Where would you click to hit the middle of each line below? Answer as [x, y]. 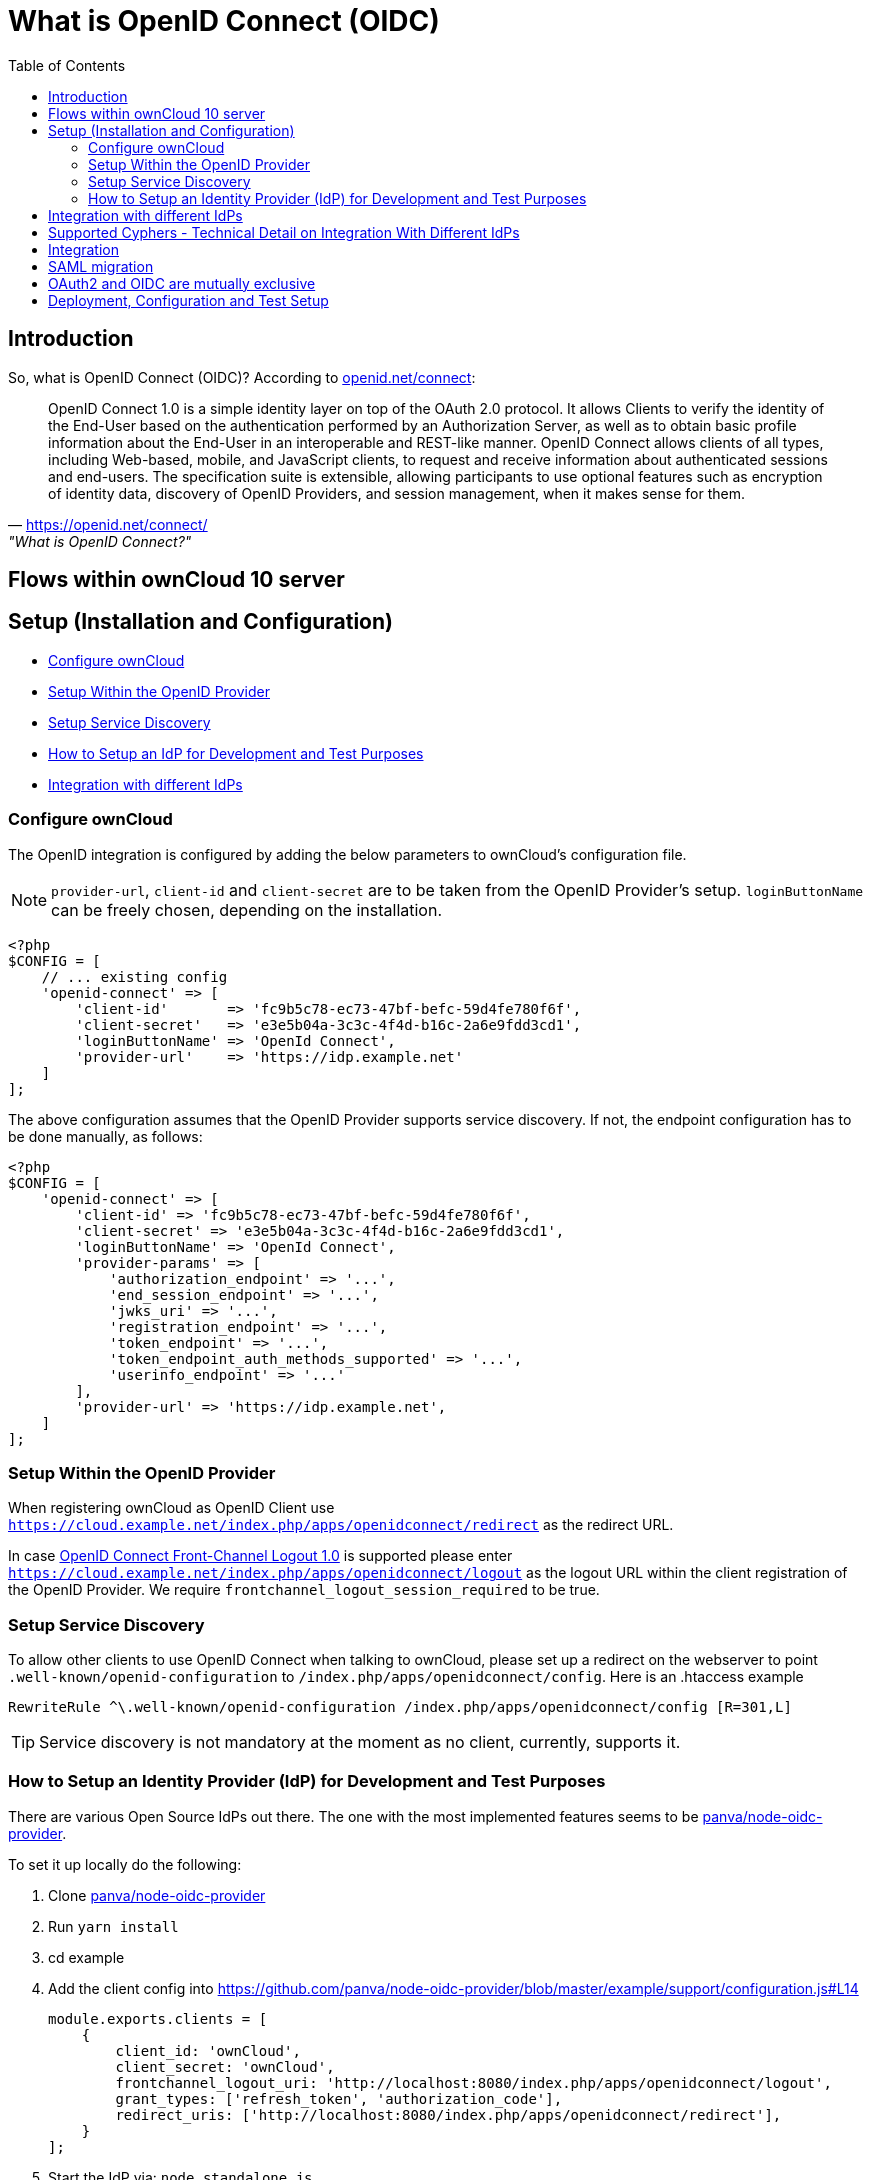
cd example [86, 1957]
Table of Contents [67, 65]
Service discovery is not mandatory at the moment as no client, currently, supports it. [360, 1742]
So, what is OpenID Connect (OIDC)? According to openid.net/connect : [242, 377]
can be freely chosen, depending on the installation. [247, 909]
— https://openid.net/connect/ [108, 524]
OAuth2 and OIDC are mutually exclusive [182, 283]
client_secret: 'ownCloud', [225, 2066]
